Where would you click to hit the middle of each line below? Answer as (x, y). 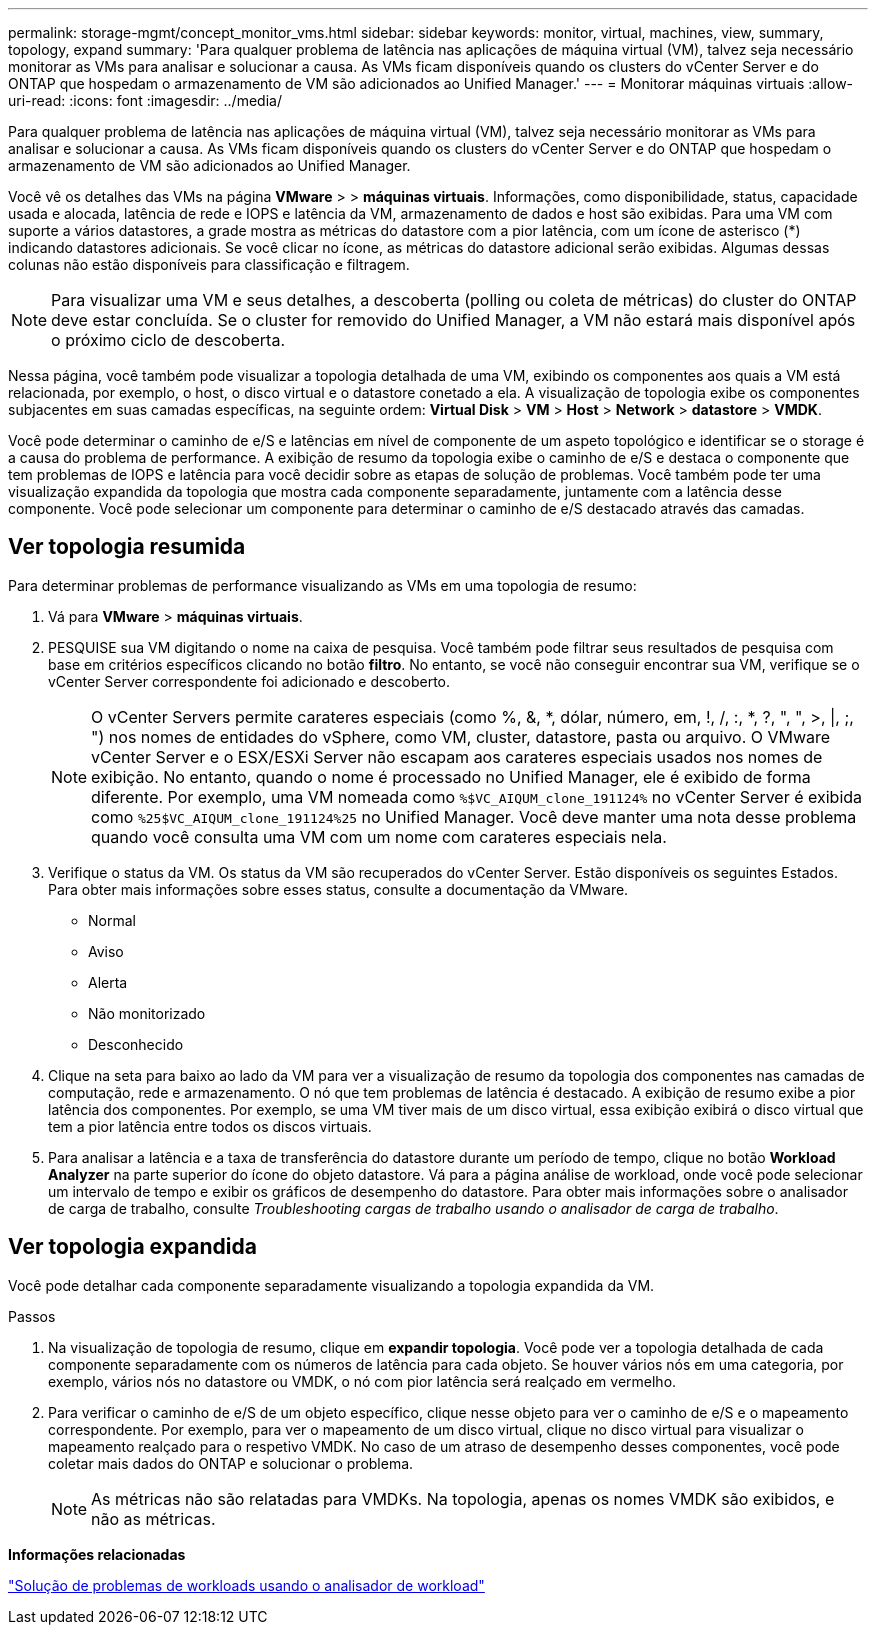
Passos (32, 1316)
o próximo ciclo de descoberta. (168, 340)
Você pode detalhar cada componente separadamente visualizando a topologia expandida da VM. (331, 1285)
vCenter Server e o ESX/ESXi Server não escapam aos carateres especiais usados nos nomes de (457, 756)
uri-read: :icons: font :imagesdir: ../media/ (145, 100)
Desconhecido (136, 1044)
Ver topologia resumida (127, 547)
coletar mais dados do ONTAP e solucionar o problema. (231, 1463)
